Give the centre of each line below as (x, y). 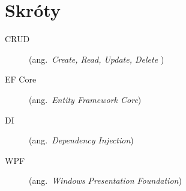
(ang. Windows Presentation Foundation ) (105, 180)
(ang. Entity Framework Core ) (85, 99)
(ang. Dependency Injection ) (81, 140)
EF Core (21, 79)
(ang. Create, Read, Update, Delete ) (97, 59)
